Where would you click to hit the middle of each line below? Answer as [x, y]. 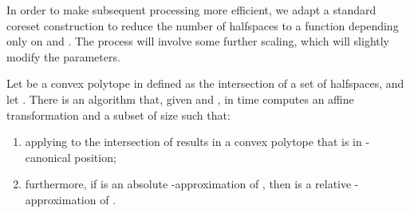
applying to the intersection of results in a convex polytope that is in [193, 142]
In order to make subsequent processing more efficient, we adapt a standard [191, 10]
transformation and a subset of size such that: [118, 114]
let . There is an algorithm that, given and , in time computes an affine [180, 99]
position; [95, 157]
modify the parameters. [63, 56]
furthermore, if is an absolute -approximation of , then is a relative [188, 184]
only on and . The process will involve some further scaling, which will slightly [198, 41]
